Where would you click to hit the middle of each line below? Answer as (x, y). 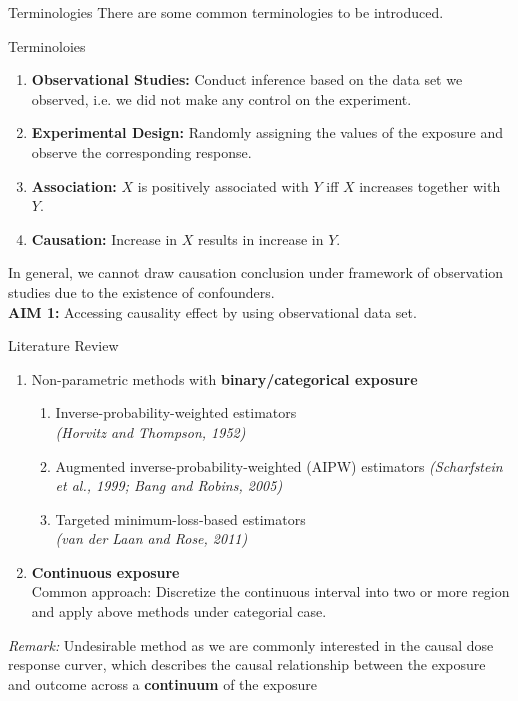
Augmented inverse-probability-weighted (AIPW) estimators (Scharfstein (279, 465)
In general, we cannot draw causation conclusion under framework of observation (256, 272)
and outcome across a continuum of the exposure (163, 683)
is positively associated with (223, 185)
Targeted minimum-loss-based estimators (180, 518)
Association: (74, 185)
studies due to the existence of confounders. (141, 291)
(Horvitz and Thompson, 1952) (150, 431)
